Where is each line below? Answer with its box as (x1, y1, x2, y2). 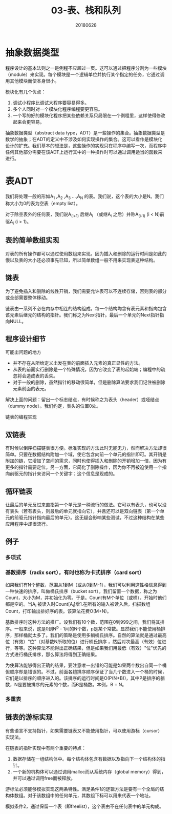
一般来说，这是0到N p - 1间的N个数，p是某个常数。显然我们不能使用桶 (14, 625, 161, 632)
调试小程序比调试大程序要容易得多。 (12, 100, 90, 106)
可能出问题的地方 (5, 349, 41, 355)
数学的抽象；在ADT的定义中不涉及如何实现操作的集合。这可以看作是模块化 (5, 136, 163, 142)
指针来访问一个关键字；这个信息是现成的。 (27, 470, 118, 477)
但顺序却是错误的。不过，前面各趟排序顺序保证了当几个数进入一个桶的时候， (5, 669, 167, 675)
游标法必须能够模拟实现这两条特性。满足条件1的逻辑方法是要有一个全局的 (5, 786, 160, 792)
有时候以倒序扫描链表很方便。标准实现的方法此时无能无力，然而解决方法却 (5, 445, 162, 451)
